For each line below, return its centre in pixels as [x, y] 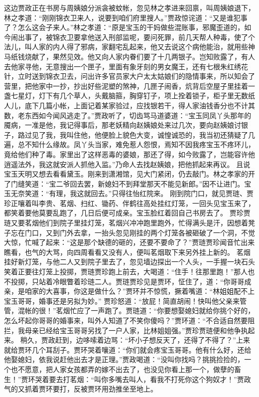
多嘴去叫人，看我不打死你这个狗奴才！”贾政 [180, 379]
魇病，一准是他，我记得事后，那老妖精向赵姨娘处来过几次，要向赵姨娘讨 [123, 125]
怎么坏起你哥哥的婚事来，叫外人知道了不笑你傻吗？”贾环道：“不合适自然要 [126, 320]
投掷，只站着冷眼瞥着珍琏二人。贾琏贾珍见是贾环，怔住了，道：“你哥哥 [128, 281]
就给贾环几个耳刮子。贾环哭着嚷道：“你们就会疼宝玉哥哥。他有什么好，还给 [128, 349]
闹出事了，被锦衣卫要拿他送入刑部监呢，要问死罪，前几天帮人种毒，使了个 [133, 37]
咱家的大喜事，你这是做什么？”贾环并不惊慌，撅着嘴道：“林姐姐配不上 [140, 291]
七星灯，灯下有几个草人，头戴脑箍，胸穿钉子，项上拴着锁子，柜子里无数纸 [133, 96]
